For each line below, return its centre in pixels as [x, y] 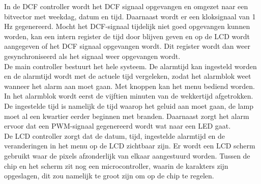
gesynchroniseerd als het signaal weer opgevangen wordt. [92, 56]
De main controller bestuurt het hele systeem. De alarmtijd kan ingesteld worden [130, 66]
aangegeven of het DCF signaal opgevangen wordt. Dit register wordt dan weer [127, 46]
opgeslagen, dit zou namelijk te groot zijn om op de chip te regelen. [109, 176]
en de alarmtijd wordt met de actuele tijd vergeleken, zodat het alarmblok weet [128, 76]
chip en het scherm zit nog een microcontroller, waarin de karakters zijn [116, 165]
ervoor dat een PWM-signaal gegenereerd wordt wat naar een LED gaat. [118, 126]
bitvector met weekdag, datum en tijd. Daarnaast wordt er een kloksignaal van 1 [130, 16]
